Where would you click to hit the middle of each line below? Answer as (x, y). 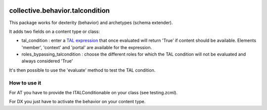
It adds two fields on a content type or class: (54, 31)
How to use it (25, 82)
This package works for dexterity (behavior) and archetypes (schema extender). (91, 23)
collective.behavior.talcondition (59, 11)
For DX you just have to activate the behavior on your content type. (77, 102)
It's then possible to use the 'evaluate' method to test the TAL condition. (82, 70)
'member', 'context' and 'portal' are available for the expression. (87, 47)
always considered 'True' (47, 61)
